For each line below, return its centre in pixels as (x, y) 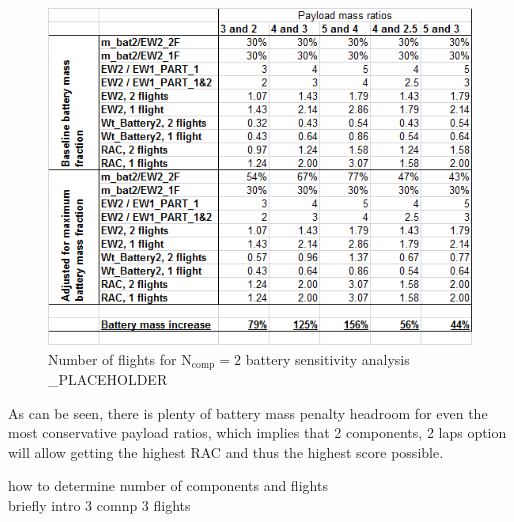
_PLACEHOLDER (108, 379)
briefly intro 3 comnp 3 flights (99, 505)
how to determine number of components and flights (168, 485)
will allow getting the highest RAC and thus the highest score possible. (226, 451)
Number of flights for (112, 358)
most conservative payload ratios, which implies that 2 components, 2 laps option (257, 432)
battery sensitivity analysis (327, 358)
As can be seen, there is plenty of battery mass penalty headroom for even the (248, 412)
